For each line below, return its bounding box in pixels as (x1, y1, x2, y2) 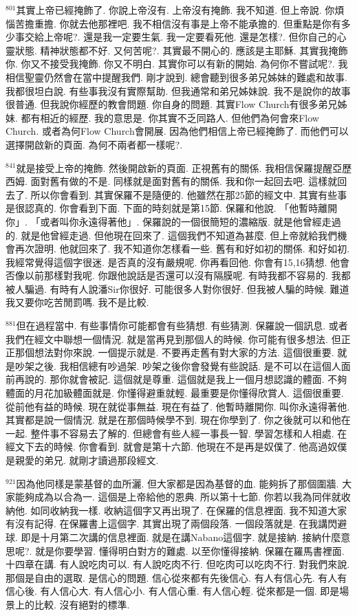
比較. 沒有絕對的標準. (34, 597, 130, 611)
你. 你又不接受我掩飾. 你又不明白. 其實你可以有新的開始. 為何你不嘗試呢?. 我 (6, 56, 348, 71)
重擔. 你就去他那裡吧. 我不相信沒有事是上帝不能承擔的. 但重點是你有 (34, 16, 341, 30)
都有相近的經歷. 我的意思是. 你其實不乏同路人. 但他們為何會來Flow (21, 110, 319, 124)
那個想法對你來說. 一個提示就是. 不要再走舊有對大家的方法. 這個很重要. (14, 345, 334, 360)
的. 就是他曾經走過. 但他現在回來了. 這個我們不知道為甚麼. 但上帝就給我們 (6, 228, 338, 242)
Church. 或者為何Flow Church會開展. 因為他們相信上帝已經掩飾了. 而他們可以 (6, 124, 349, 138)
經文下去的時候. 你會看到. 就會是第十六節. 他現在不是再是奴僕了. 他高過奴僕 (6, 439, 347, 454)
